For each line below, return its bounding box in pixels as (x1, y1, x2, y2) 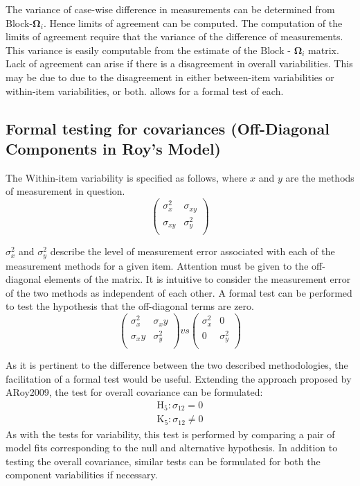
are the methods (285, 170, 354, 184)
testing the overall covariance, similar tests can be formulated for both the (6, 453, 321, 468)
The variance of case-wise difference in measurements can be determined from (6, 2, 335, 16)
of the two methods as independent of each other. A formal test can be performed (6, 285, 352, 300)
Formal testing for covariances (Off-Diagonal (6, 117, 330, 139)
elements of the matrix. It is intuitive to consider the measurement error (44, 272, 351, 286)
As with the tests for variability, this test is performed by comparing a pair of (6, 426, 335, 441)
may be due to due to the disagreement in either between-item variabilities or (6, 69, 334, 84)
